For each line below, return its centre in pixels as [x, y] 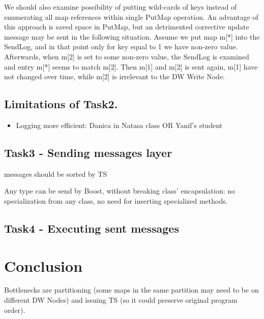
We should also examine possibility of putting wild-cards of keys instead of [121, 7]
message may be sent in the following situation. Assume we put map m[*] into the [132, 36]
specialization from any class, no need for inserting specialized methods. [116, 200]
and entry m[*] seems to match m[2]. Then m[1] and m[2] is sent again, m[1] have [131, 66]
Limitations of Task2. [61, 104]
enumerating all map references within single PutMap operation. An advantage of [131, 17]
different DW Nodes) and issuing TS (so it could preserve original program [121, 300]
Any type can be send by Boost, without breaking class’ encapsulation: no [120, 191]
